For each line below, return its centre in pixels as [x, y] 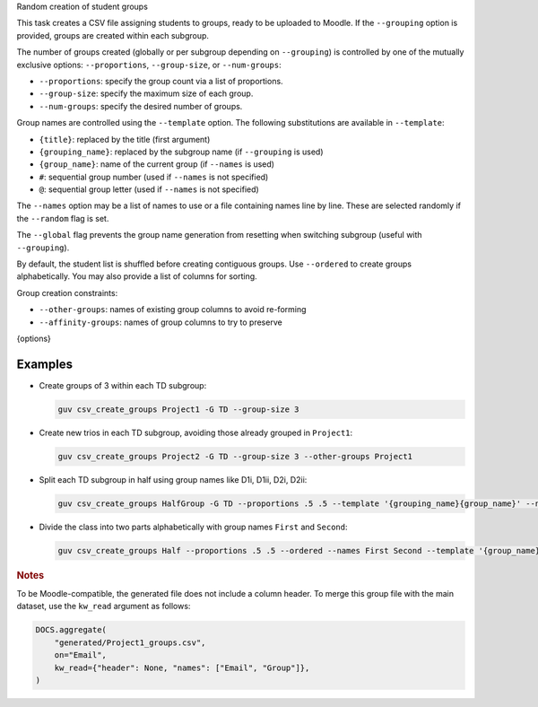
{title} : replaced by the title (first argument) [125, 139]
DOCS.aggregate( [71, 630]
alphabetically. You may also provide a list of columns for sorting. [137, 276]
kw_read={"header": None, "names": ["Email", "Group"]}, [182, 668]
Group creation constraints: [67, 292]
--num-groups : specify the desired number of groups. [141, 106]
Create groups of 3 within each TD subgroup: [123, 385]
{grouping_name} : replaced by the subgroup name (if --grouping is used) [181, 152]
